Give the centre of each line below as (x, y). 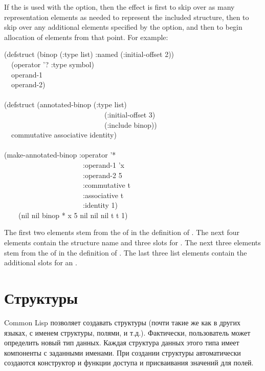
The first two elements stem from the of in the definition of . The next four (122, 232)
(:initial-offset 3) (130, 114)
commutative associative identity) (64, 135)
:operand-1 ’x (103, 164)
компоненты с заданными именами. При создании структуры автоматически (123, 352)
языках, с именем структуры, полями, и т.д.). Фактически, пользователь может (127, 332)
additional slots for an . (41, 262)
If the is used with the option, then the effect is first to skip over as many (119, 7)
